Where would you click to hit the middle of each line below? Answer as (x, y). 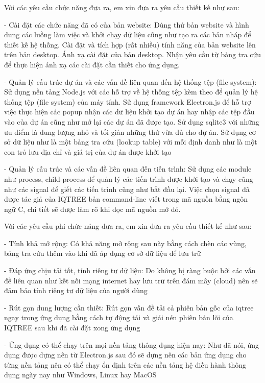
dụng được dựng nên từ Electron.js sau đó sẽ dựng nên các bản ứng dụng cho (125, 355)
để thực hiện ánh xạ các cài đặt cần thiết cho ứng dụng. (92, 64)
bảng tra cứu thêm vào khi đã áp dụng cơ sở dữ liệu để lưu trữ (103, 253)
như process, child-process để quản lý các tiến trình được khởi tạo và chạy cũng (129, 178)
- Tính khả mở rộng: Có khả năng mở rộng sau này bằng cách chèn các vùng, (125, 243)
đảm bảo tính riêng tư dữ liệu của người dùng (76, 290)
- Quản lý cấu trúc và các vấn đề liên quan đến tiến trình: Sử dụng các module (128, 169)
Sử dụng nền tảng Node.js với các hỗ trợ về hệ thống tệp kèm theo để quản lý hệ (131, 92)
